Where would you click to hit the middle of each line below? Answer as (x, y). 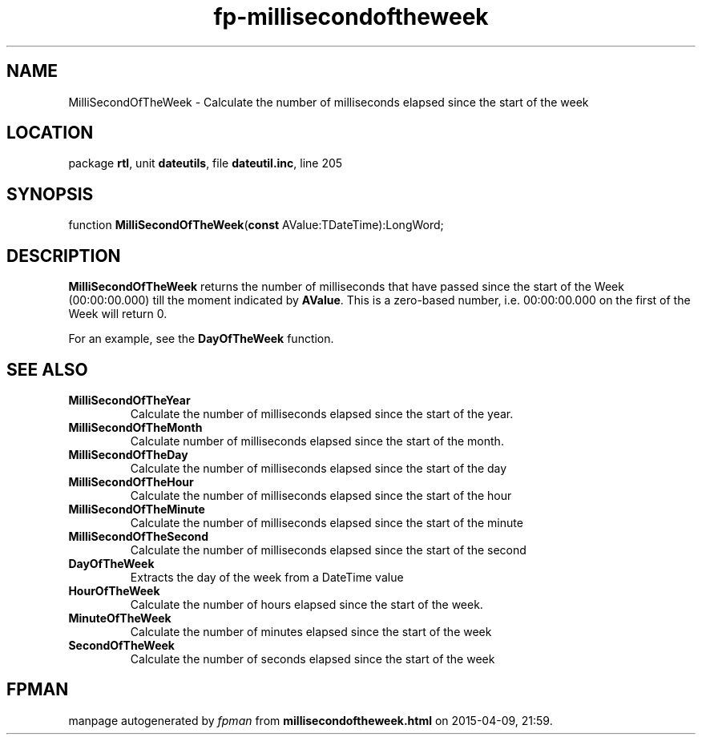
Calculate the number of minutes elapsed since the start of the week (311, 631)
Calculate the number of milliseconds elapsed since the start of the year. (322, 413)
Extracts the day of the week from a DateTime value (267, 577)
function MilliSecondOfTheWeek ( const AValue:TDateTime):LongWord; (256, 225)
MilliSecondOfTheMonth (135, 427)
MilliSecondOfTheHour (131, 481)
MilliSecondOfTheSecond (139, 536)
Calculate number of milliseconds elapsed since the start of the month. (317, 441)
